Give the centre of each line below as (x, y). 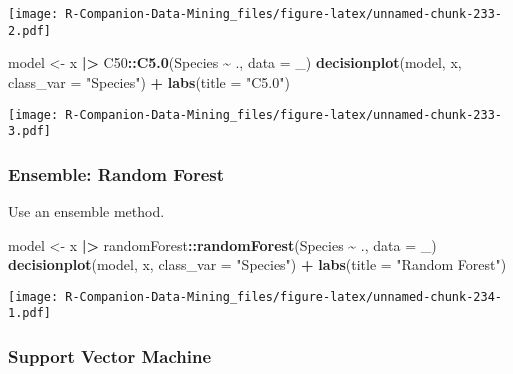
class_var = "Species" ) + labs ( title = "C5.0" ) (149, 81)
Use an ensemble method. (86, 211)
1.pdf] (29, 313)
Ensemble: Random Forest (116, 173)
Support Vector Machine (110, 356)
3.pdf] (29, 131)
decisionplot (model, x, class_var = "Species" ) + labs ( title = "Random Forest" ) (257, 264)
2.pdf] (29, 30)
